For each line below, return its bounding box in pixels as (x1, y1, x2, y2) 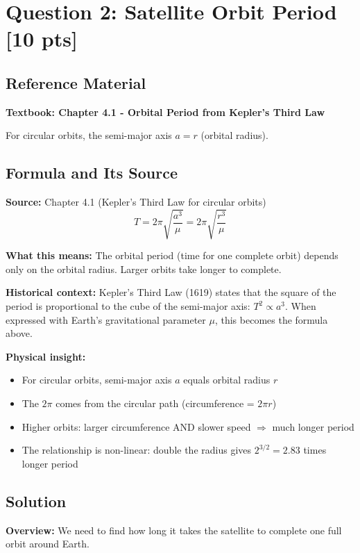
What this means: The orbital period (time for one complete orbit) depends (6, 248, 338, 263)
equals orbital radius (183, 372, 271, 387)
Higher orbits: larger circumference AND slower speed (22, 419, 251, 434)
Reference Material (6, 72, 146, 93)
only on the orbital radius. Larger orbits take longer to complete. (6, 261, 282, 276)
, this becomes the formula (214, 312, 328, 327)
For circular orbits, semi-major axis (22, 372, 172, 387)
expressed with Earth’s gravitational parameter (6, 312, 206, 327)
